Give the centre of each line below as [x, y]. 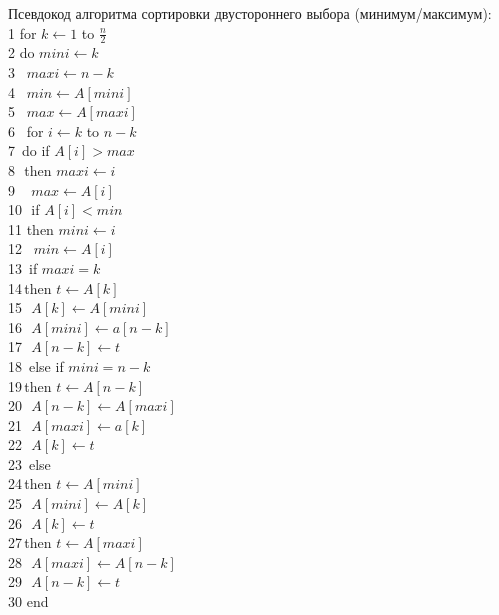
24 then [30, 483]
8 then [30, 169]
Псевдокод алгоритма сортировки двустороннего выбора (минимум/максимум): [250, 13]
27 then [30, 542]
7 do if [29, 150]
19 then [30, 385]
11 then [31, 228]
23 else [29, 463]
